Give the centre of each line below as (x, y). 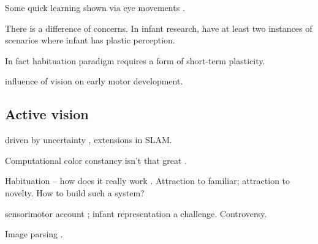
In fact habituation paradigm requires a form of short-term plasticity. (135, 60)
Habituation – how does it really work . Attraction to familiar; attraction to (148, 181)
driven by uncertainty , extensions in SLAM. (89, 140)
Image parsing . (34, 234)
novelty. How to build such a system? (75, 192)
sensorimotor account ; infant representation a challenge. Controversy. (136, 213)
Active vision (47, 114)
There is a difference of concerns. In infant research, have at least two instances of (159, 28)
